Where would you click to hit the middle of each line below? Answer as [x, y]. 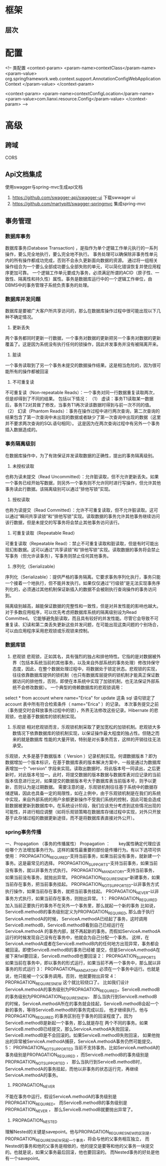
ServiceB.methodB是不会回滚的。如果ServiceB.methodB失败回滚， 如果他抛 [83, 1035]
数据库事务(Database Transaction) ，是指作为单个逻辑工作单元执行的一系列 [82, 248]
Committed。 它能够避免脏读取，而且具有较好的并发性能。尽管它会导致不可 [82, 618]
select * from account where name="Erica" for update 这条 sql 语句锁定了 [80, 698]
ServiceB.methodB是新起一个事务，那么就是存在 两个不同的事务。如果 [77, 1023]
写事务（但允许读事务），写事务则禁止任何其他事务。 [58, 556]
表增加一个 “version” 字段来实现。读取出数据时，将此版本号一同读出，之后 [81, 768]
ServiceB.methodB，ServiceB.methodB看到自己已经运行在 [65, 925]
